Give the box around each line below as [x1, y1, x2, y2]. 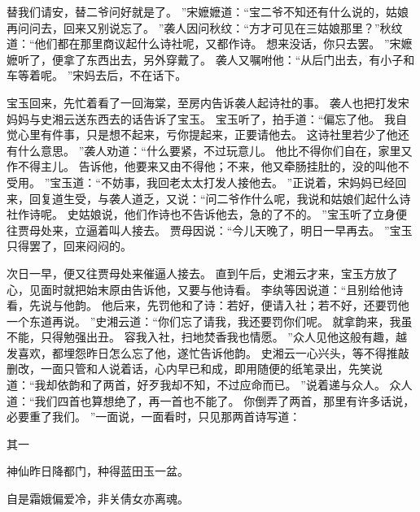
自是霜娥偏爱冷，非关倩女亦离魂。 [7, 490, 189, 507]
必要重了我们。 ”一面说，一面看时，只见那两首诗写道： [7, 408, 301, 425]
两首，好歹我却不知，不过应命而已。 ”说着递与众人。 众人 [103, 376, 413, 393]
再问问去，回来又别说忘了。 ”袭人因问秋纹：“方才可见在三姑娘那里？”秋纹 [7, 19, 403, 36]
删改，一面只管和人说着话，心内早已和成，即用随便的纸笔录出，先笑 [7, 360, 371, 377]
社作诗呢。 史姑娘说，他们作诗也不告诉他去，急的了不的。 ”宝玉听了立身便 [7, 206, 407, 223]
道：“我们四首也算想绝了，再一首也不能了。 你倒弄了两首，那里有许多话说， [7, 392, 415, 409]
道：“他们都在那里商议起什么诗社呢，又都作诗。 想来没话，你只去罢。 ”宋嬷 [7, 35, 413, 52]
